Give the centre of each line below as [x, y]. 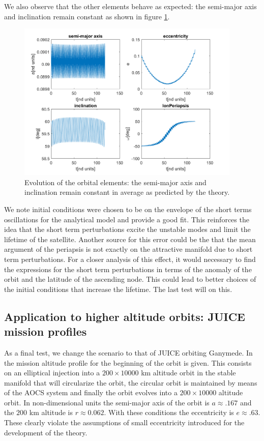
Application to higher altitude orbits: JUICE [125, 316]
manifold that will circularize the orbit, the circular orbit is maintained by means [131, 382]
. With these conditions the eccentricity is [169, 412]
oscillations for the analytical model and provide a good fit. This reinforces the [127, 219]
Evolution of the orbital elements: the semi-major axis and [115, 182]
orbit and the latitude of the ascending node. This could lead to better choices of [130, 279]
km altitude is [51, 412]
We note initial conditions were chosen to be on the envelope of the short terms [128, 209]
